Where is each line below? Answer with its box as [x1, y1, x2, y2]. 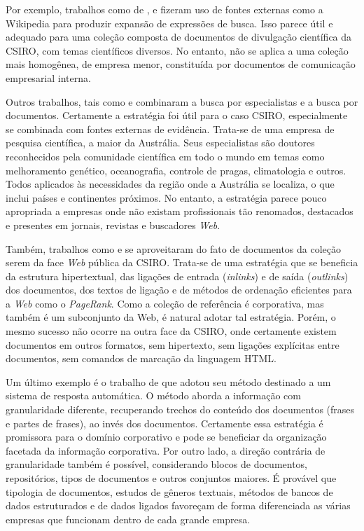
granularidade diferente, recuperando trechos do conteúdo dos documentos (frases [6, 402, 355, 417]
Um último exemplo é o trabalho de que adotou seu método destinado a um [6, 374, 331, 389]
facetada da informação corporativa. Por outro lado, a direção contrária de [6, 443, 325, 457]
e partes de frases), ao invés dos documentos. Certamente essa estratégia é [6, 415, 323, 430]
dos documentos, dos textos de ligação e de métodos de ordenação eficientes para [6, 282, 352, 297]
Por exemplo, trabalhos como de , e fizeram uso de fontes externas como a [6, 2, 323, 16]
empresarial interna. [6, 70, 91, 85]
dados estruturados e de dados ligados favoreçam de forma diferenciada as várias [6, 498, 351, 513]
